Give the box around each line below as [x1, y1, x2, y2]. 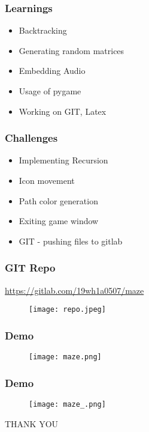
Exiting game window [19, 214, 99, 227]
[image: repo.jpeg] [29, 305, 106, 314]
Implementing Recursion [19, 154, 108, 166]
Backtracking [19, 24, 67, 37]
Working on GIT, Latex [19, 105, 107, 117]
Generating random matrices [19, 44, 124, 56]
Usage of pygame [19, 85, 81, 97]
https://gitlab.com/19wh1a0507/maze [5, 284, 144, 296]
